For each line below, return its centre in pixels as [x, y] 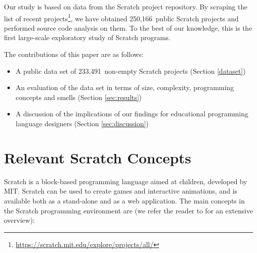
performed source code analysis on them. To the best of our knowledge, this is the [128, 27]
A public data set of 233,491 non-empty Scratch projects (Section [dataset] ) [130, 71]
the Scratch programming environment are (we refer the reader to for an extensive [128, 210]
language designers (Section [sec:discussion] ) [82, 123]
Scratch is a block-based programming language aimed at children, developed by [126, 181]
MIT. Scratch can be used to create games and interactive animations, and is [121, 191]
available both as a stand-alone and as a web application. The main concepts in [125, 200]
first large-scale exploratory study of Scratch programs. [87, 37]
